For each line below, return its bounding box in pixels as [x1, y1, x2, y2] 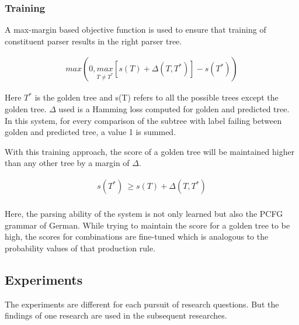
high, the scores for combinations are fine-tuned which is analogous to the [5, 230, 269, 243]
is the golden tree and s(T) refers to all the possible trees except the [34, 91, 279, 103]
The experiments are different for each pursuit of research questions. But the [5, 298, 279, 310]
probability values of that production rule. [5, 241, 156, 254]
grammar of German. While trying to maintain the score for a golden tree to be [5, 219, 290, 231]
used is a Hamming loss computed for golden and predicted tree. [58, 103, 290, 115]
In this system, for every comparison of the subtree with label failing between [5, 114, 282, 126]
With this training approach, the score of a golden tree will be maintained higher [5, 145, 295, 157]
